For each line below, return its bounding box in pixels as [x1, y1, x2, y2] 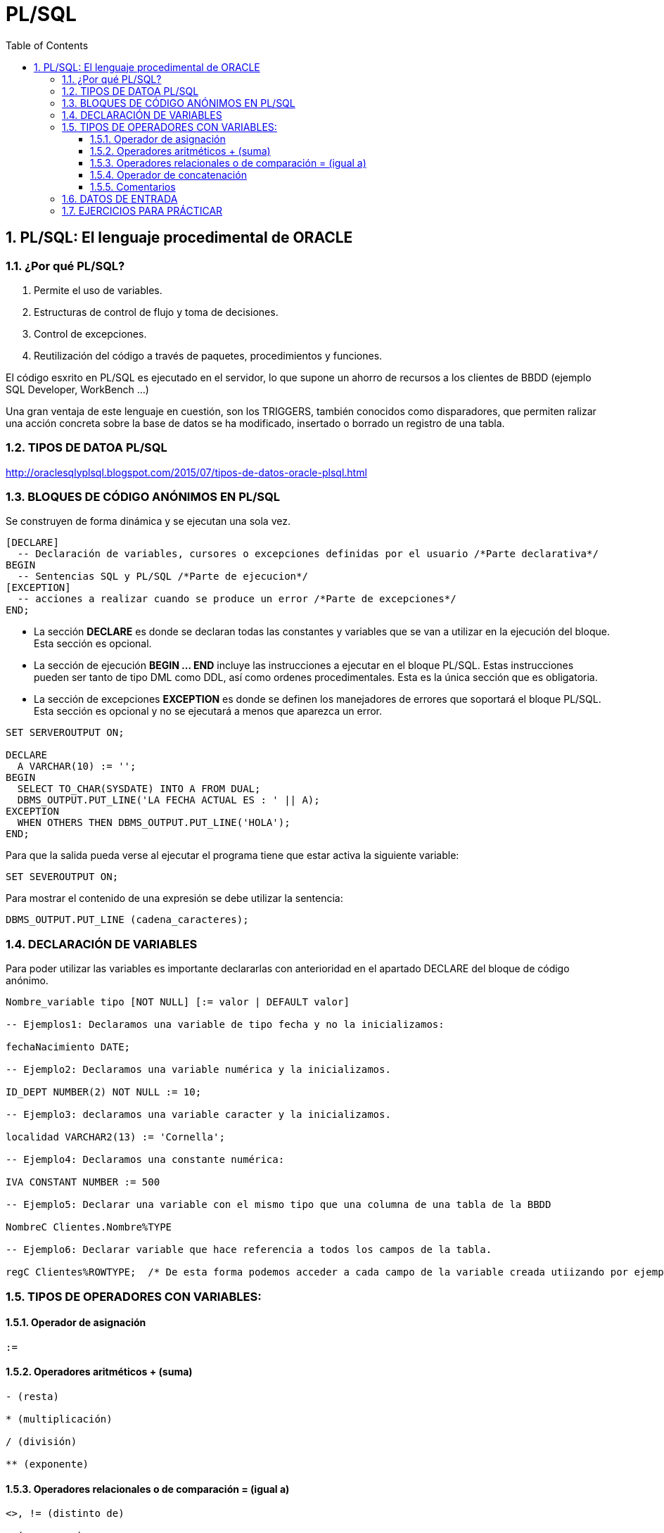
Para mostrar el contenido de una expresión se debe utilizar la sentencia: [6, 892, 343, 905]
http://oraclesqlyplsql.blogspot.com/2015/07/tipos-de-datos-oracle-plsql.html [6, 466, 367, 478]
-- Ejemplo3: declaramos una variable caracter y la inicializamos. [6, 1109, 391, 1121]
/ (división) [6, 1436, 77, 1448]
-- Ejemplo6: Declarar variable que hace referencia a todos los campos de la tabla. [6, 1244, 492, 1256]
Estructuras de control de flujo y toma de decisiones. [34, 305, 279, 318]
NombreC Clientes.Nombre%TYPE [6, 1221, 172, 1233]
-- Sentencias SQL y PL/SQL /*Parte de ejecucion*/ [17, 571, 308, 583]
